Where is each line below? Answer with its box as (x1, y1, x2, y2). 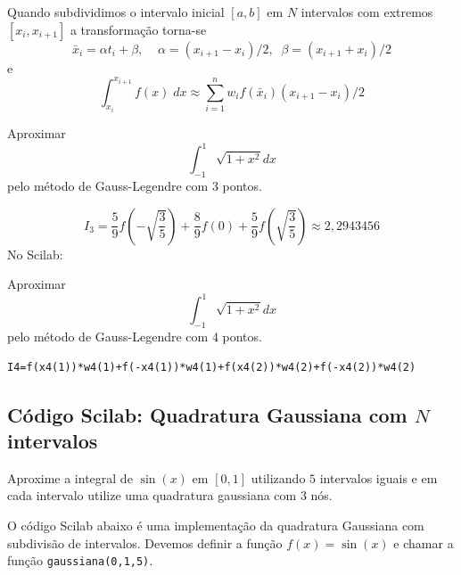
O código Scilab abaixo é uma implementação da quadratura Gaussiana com (7, 516, 424, 535)
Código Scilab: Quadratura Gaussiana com (7, 400, 407, 428)
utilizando (251, 468, 306, 487)
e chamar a (393, 533, 454, 552)
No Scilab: (7, 244, 63, 263)
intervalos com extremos (300, 3, 433, 21)
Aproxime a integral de (7, 468, 133, 487)
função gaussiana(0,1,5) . (7, 551, 153, 570)
